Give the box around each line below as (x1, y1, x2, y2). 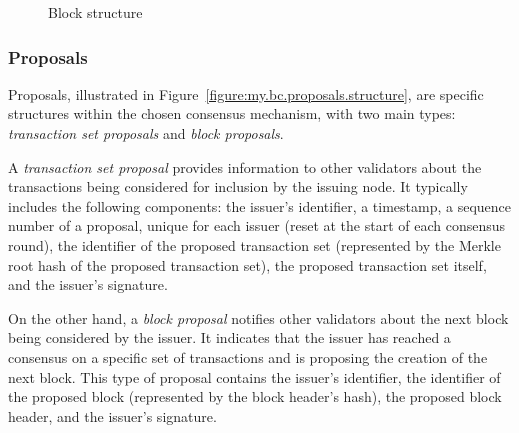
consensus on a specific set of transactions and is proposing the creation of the (8, 346, 488, 367)
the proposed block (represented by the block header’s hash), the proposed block (8, 386, 502, 407)
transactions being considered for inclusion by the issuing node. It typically (8, 176, 468, 197)
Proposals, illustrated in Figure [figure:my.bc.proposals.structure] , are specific (8, 83, 484, 104)
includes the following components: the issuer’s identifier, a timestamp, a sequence (8, 195, 512, 216)
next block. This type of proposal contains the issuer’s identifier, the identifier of (8, 366, 501, 387)
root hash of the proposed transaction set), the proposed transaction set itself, (8, 254, 487, 275)
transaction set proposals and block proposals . (8, 123, 284, 143)
